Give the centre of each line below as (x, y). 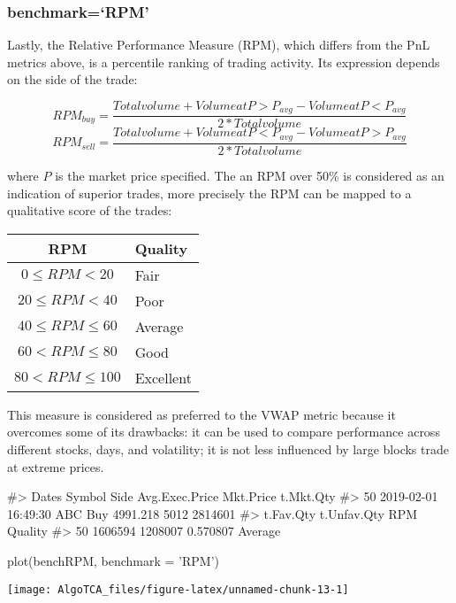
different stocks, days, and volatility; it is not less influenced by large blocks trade (228, 448)
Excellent (163, 377)
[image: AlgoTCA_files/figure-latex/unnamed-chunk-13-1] (178, 589)
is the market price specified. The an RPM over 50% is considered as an (250, 175)
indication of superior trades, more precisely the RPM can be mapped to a (209, 193)
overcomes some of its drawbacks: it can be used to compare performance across (224, 432)
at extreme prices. (56, 466)
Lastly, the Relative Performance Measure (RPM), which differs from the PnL (219, 45)
